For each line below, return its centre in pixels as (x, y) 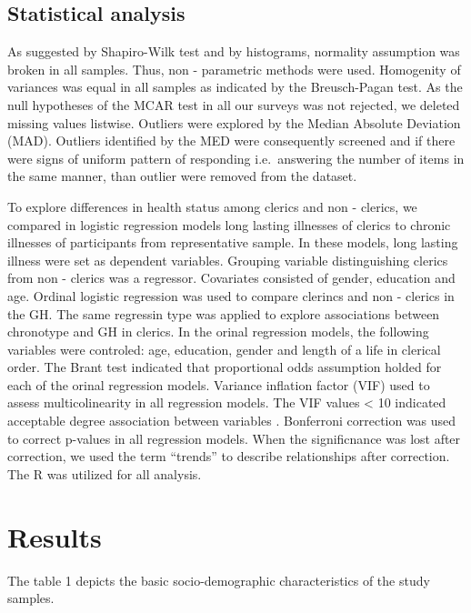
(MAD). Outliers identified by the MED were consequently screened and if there (231, 141)
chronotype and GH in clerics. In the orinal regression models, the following (218, 332)
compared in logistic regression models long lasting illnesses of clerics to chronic (229, 224)
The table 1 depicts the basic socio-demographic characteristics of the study (219, 580)
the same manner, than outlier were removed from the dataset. (182, 176)
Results (55, 536)
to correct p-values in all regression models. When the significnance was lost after (234, 438)
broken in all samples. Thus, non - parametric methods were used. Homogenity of (234, 69)
